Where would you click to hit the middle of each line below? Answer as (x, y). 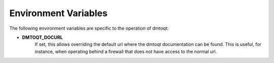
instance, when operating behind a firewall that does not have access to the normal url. (126, 51)
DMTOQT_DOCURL (42, 37)
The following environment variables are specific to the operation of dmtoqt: (89, 28)
